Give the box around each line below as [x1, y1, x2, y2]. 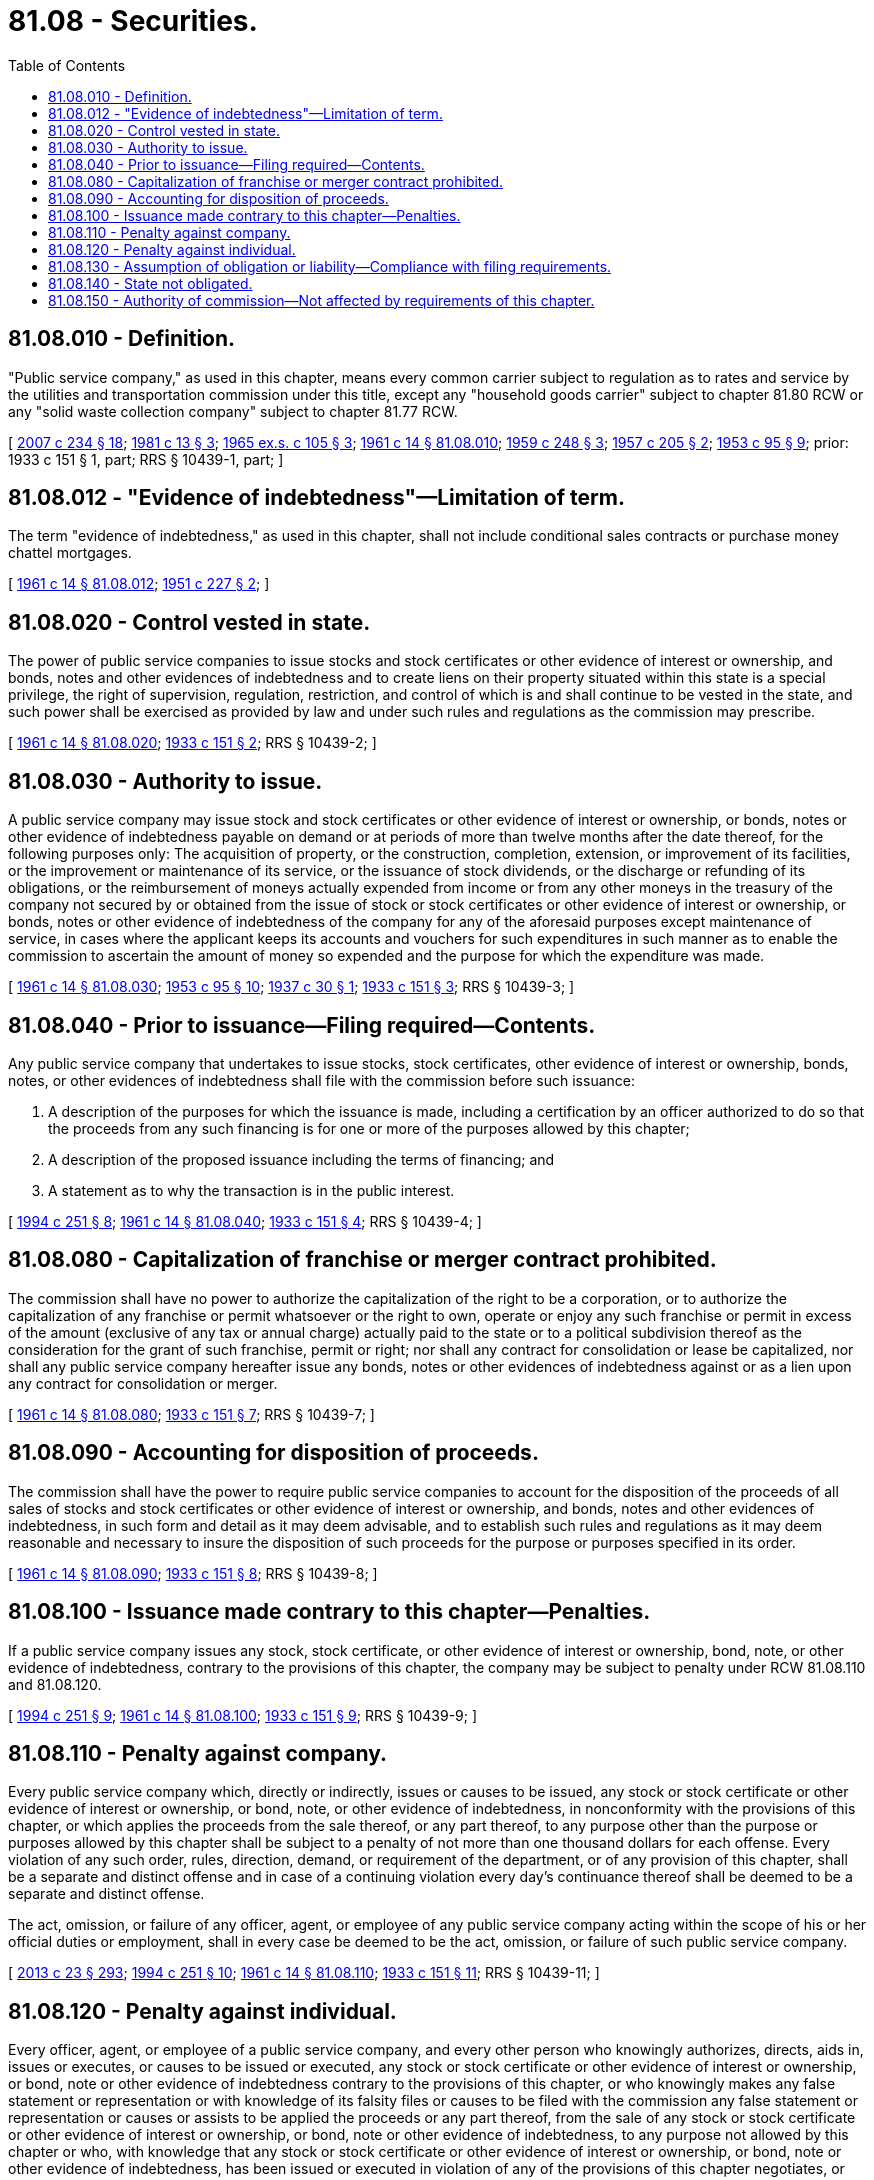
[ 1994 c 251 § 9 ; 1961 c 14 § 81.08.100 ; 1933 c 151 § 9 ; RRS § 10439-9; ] [8, 1706, 478, 1724]
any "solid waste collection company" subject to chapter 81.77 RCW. [8, 402, 458, 420]
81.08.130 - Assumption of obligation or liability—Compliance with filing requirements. [48, 257, 612, 275]
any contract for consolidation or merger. [8, 1374, 278, 1392]
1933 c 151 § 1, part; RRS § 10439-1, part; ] [8, 450, 284, 468]
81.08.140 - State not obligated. [48, 274, 253, 292]
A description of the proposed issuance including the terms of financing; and [48, 1150, 555, 1168]
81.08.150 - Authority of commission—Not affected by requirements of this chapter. [48, 291, 595, 309]
